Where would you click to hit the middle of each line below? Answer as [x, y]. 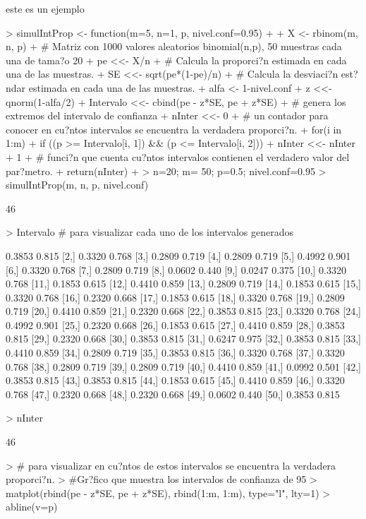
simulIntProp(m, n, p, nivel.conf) [77, 185]
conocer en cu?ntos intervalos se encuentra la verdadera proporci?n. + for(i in [174, 129]
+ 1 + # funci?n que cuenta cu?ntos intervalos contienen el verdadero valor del [178, 156]
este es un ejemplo [45, 8]
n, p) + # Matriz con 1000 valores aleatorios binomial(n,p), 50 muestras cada [174, 46]
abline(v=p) [32, 507]
